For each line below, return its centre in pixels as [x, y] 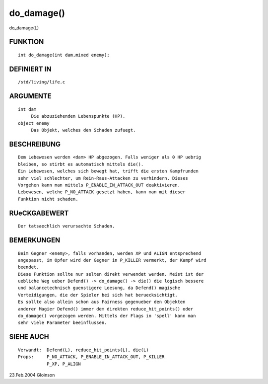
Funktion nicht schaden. [48, 199]
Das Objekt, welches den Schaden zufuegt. [83, 130]
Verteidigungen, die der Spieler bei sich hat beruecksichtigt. [98, 295]
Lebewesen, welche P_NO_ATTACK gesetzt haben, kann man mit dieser [102, 192]
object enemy [34, 123]
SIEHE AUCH [29, 337]
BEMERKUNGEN [35, 240]
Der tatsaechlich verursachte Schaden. [67, 226]
